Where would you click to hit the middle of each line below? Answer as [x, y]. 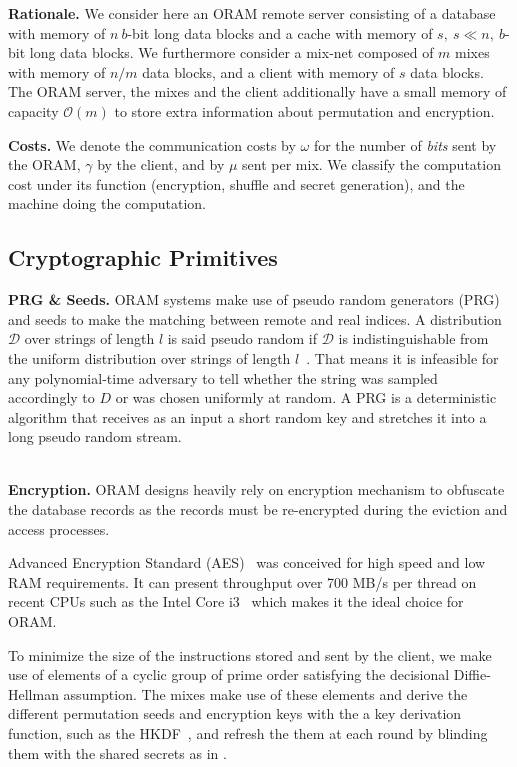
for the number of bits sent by [405, 144]
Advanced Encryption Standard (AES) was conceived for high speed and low [247, 562]
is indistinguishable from [413, 338]
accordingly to [51, 397]
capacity [33, 110]
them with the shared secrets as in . [117, 752]
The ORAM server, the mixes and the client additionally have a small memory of [257, 91]
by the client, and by [161, 164]
